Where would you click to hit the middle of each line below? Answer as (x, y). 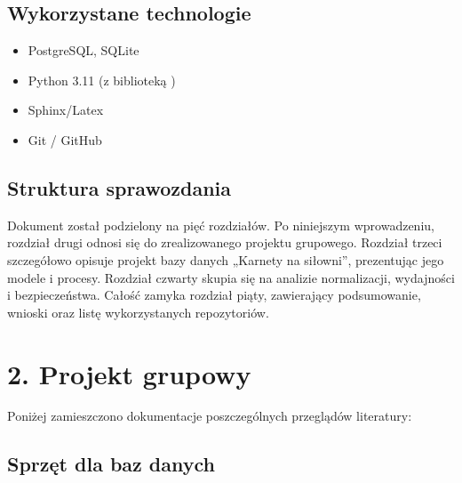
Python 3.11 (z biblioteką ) (102, 80)
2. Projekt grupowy (129, 373)
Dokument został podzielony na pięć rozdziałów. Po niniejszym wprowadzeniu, (221, 225)
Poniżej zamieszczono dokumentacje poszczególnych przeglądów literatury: (210, 416)
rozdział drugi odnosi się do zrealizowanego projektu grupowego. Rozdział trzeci (225, 242)
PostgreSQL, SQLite (84, 50)
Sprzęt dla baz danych (111, 464)
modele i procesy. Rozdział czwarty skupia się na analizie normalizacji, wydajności (231, 277)
